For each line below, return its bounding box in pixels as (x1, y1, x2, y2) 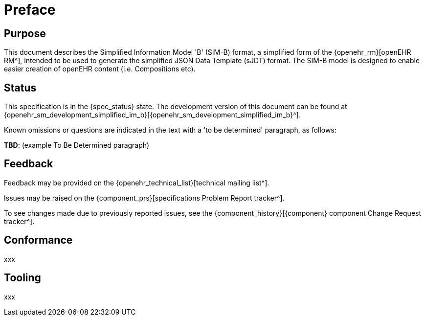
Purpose (4, 27, 46, 40)
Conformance (4, 234, 73, 247)
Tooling (4, 272, 41, 284)
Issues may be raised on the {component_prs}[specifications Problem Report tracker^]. (4, 193, 285, 202)
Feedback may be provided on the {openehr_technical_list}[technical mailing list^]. (4, 178, 269, 187)
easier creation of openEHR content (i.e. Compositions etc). (4, 65, 196, 73)
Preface (4, 1, 56, 18)
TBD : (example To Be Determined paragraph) (4, 141, 150, 150)
